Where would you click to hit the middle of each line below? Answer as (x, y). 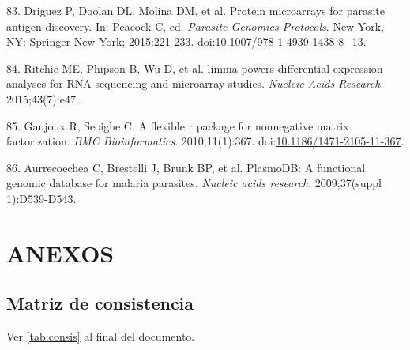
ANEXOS (60, 252)
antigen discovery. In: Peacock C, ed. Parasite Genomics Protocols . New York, (195, 26)
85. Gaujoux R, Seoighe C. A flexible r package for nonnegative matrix (178, 125)
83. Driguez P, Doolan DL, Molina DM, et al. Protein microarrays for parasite (196, 10)
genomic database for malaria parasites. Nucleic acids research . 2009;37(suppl (194, 183)
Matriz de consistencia (100, 303)
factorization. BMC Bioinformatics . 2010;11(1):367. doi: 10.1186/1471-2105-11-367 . (205, 141)
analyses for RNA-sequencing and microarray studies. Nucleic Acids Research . (195, 83)
